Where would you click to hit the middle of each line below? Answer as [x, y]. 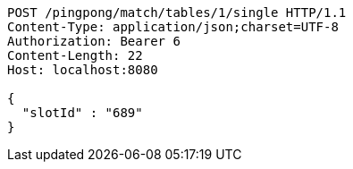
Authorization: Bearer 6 [94, 41]
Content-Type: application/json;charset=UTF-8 [173, 27]
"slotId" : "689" [82, 113]
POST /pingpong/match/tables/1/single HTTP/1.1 [177, 13]
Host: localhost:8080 [83, 70]
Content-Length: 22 [75, 55]
